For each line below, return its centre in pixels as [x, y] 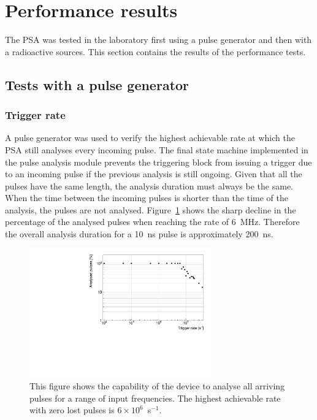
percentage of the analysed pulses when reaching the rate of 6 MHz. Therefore [152, 222]
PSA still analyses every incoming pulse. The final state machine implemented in [157, 149]
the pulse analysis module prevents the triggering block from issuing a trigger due [158, 162]
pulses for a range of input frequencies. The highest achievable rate [155, 398]
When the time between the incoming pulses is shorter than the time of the [147, 198]
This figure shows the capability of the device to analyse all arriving [157, 386]
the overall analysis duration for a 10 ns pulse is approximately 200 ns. [139, 234]
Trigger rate [35, 115]
